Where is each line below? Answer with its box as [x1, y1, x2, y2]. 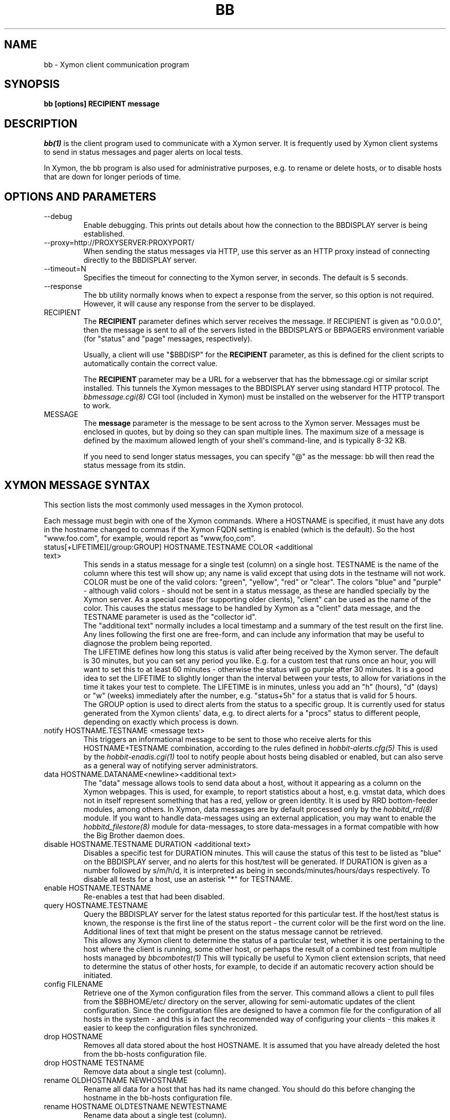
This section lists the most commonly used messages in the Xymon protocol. [44, 500, 304, 509]
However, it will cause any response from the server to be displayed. [83, 299, 315, 309]
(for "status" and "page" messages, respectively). [83, 334, 252, 344]
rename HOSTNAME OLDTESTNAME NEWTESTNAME [44, 1101, 227, 1111]
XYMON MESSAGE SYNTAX [4, 478, 150, 492]
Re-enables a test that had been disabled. [83, 892, 225, 901]
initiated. [83, 970, 113, 980]
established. [83, 229, 125, 239]
